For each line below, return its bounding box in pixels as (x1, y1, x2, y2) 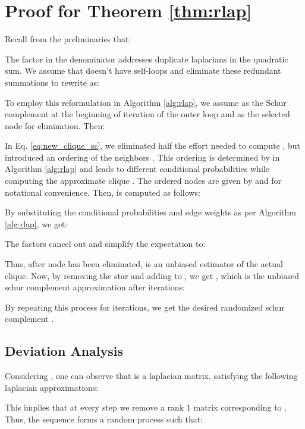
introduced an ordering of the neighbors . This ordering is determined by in (5, 151, 280, 163)
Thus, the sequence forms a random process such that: (5, 412, 203, 425)
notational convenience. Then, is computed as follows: (5, 186, 200, 198)
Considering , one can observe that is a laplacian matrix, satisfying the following (5, 369, 298, 382)
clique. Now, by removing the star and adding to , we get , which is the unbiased (5, 269, 299, 281)
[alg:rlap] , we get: (5, 217, 68, 230)
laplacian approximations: (5, 381, 99, 393)
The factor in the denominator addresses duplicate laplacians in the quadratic (5, 52, 288, 65)
